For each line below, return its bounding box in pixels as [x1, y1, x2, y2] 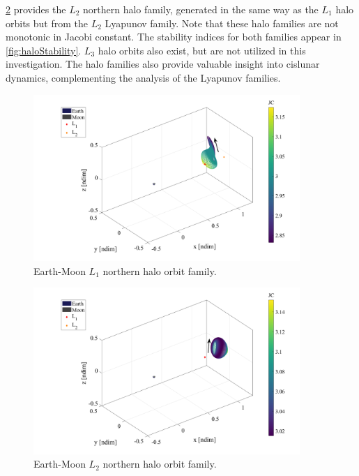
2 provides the [6, 2, 66, 16]
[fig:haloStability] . [6, 43, 82, 57]
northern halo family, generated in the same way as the [83, 2, 319, 16]
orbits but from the [6, 15, 89, 30]
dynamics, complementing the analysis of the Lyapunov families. [6, 70, 281, 84]
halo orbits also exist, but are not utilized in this [98, 43, 306, 57]
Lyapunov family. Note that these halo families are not [105, 15, 339, 30]
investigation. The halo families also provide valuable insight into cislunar [6, 57, 320, 71]
